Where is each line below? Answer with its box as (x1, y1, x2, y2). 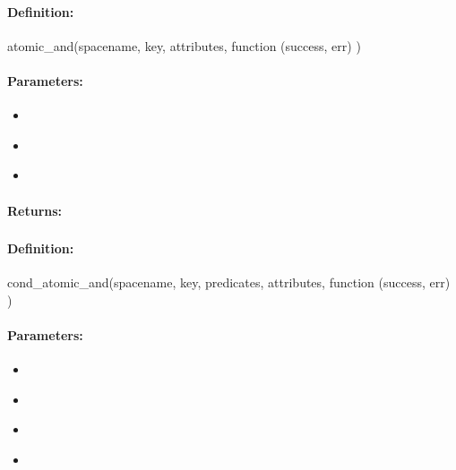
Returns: (7, 201, 63, 219)
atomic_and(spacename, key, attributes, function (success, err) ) (7, 36, 361, 55)
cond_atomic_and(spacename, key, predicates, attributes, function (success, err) (7, 273, 451, 292)
